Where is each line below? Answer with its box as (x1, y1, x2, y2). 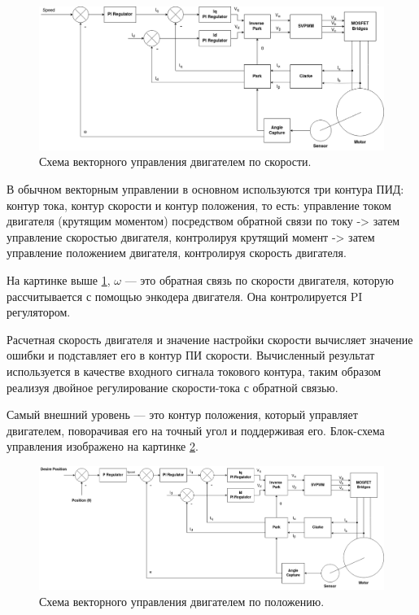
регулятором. (7, 303, 71, 321)
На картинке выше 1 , (7, 271, 111, 288)
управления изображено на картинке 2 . (7, 438, 199, 455)
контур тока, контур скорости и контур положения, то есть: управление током (7, 196, 391, 213)
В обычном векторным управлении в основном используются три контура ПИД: (7, 180, 404, 197)
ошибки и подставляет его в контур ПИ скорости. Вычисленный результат (7, 347, 375, 364)
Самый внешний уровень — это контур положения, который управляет (7, 406, 358, 423)
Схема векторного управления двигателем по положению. (39, 593, 325, 609)
